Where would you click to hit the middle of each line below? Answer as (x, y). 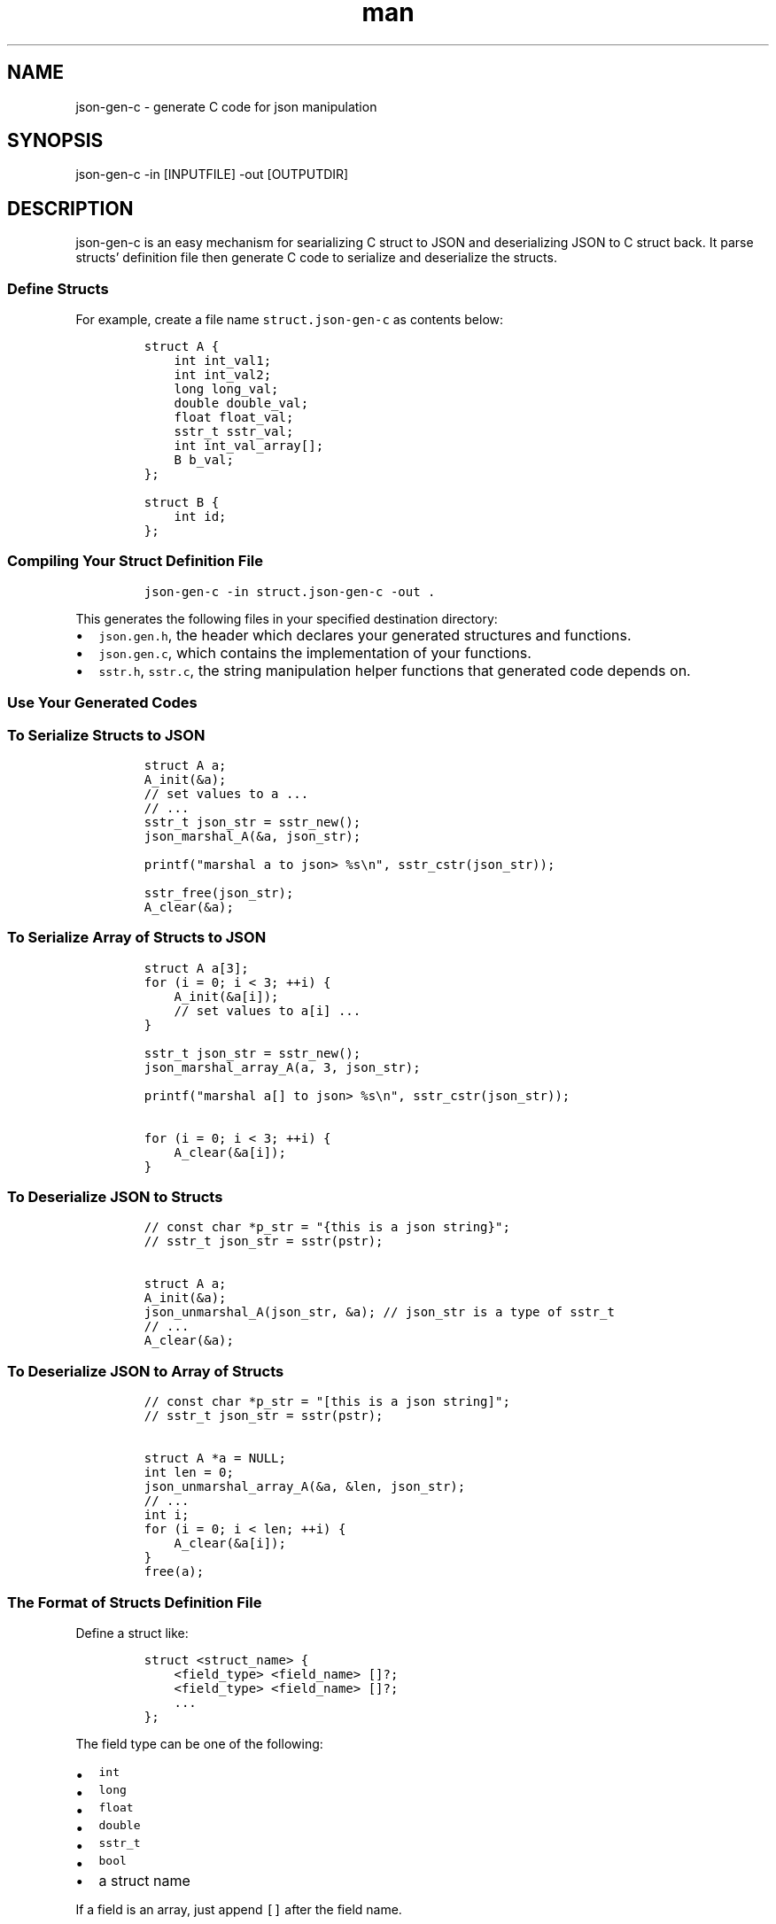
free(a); (174, 1572)
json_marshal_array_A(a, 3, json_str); (282, 1067)
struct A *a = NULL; (215, 1459)
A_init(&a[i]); (226, 996)
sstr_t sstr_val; (234, 432)
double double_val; (241, 403)
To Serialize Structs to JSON (106, 735)
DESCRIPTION (70, 208)
